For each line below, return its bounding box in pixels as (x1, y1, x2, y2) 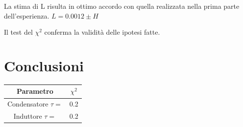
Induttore (13, 111, 42, 121)
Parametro (17, 86, 53, 96)
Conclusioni (4, 55, 84, 75)
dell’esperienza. (4, 10, 49, 21)
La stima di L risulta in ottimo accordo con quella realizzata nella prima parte (4, 1, 240, 11)
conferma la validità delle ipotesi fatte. (44, 27, 160, 37)
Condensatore (7, 99, 49, 109)
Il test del (4, 27, 33, 37)
